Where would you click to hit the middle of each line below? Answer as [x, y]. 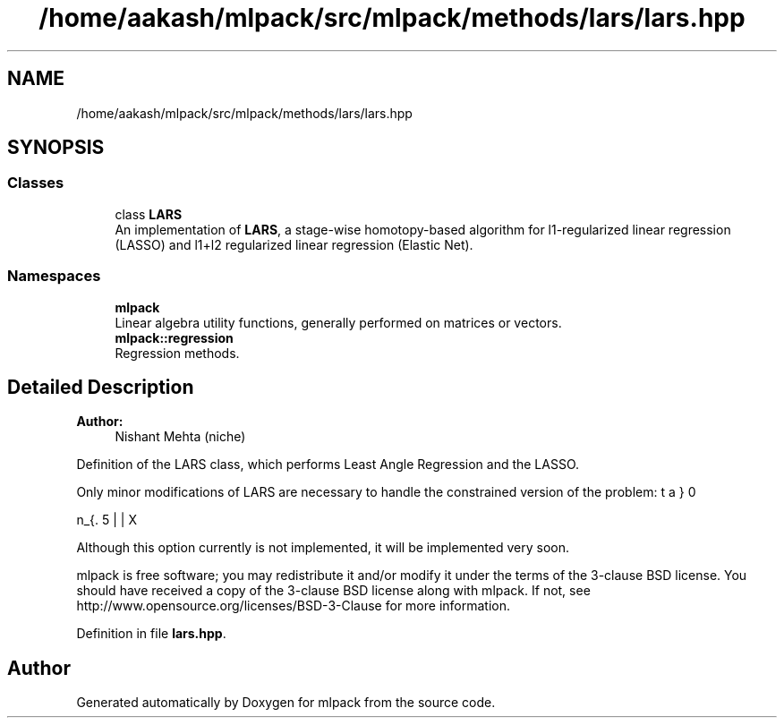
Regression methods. [177, 353]
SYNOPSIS [56, 148]
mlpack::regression [174, 337]
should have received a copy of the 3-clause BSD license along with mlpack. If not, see [333, 591]
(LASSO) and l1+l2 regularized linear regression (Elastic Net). [294, 244]
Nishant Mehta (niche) [180, 437]
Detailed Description [101, 387]
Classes [36, 183]
